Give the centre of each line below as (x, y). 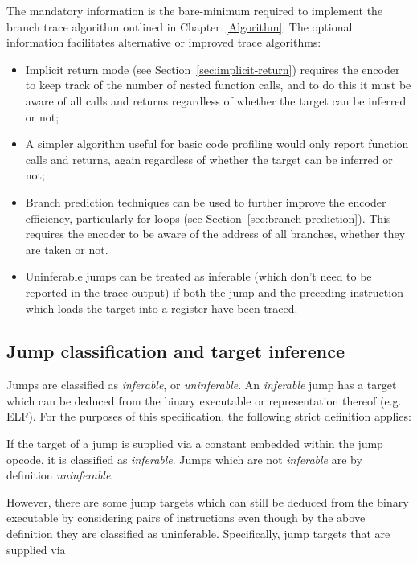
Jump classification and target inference (176, 351)
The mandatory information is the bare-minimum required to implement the (195, 10)
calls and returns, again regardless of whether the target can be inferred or (209, 159)
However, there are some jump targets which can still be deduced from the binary (208, 501)
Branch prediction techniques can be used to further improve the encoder (206, 201)
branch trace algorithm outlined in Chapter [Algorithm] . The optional (180, 26)
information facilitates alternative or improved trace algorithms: (164, 42)
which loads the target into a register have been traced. (161, 308)
